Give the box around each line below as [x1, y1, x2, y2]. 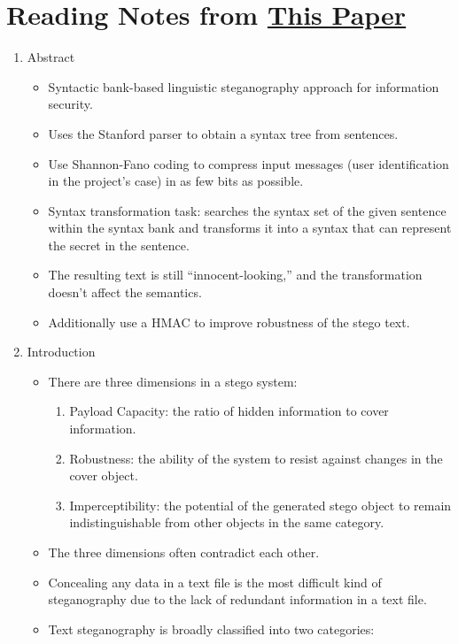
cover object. [69, 466, 138, 485]
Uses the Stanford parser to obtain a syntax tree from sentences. [48, 124, 399, 142]
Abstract [27, 48, 75, 66]
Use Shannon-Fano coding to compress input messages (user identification [48, 154, 449, 172]
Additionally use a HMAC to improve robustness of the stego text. [48, 312, 410, 331]
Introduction [27, 342, 96, 361]
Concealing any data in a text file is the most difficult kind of [48, 572, 382, 591]
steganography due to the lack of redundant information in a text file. [48, 590, 427, 609]
